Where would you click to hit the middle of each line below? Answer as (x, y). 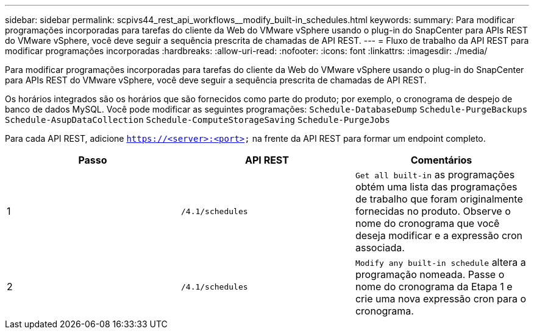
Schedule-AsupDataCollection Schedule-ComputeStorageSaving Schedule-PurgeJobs (198, 120)
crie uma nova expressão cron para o (441, 299)
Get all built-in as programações (435, 175)
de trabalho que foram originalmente (439, 199)
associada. (380, 248)
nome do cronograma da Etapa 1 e (434, 287)
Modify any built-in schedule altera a (440, 262)
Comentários (441, 160)
